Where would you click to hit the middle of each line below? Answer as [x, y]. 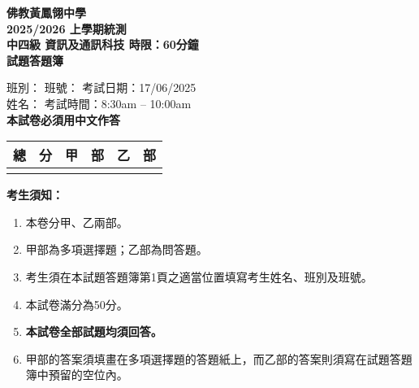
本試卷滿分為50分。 [77, 304]
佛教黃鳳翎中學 [46, 12]
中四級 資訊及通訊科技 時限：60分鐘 [103, 44]
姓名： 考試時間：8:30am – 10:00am [99, 103]
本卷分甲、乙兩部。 [77, 222]
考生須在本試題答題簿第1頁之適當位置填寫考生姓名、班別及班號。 [199, 276]
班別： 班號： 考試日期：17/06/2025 [102, 87]
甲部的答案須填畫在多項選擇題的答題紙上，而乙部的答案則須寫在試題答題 [219, 358]
